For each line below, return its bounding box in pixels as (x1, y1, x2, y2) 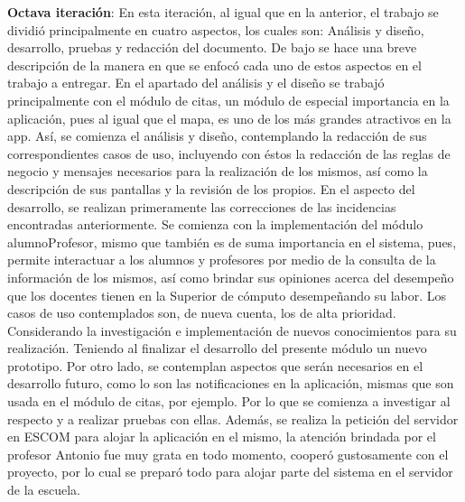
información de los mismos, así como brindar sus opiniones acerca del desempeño (7, 267, 454, 286)
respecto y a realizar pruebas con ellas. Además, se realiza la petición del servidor (7, 409, 459, 428)
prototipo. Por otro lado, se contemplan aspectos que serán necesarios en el (7, 356, 423, 375)
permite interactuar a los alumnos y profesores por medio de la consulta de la (7, 250, 436, 269)
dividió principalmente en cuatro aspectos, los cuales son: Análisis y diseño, (7, 20, 424, 39)
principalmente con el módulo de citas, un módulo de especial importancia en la (7, 90, 450, 109)
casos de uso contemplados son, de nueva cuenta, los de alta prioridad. (7, 303, 396, 322)
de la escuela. (7, 480, 80, 499)
